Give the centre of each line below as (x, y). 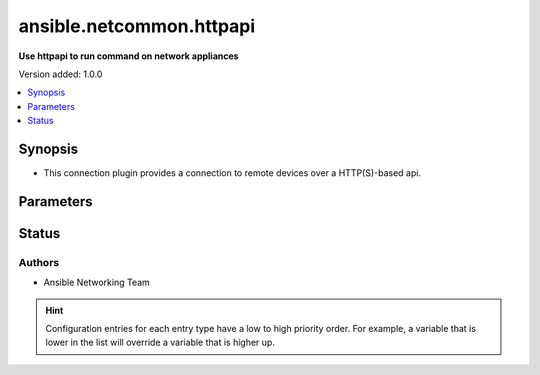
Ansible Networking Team (96, 282)
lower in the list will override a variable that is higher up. (160, 342)
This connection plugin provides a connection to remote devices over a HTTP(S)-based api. (232, 173)
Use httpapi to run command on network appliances (128, 56)
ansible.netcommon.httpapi (137, 26)
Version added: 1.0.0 (60, 74)
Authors (39, 262)
